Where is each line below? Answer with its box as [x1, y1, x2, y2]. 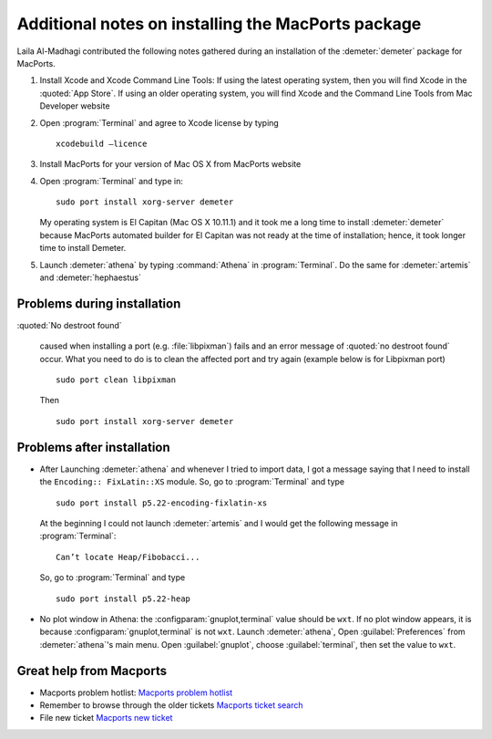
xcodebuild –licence [56, 138, 148, 149]
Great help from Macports [16, 662, 168, 679]
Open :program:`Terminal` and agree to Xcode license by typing [39, 117, 280, 128]
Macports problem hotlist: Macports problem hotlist [39, 687, 233, 698]
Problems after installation [16, 439, 170, 455]
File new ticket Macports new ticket [39, 713, 173, 723]
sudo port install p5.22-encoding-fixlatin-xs [56, 497, 268, 508]
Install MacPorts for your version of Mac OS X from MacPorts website [39, 159, 302, 170]
